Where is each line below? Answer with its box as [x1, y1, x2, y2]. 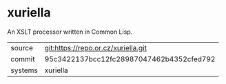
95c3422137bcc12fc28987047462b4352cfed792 [44, 54, 216, 63]
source [10, 43, 33, 52]
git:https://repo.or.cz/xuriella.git [44, 43, 147, 52]
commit [10, 54, 35, 63]
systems [10, 65, 38, 75]
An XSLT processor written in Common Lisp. [7, 28, 133, 36]
